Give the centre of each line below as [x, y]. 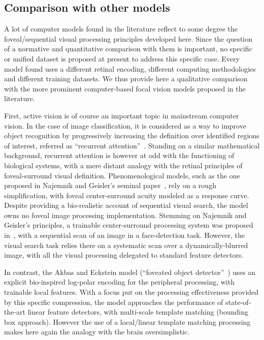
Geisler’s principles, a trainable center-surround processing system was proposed [129, 225]
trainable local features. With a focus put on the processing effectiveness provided [131, 292]
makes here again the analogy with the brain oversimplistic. [97, 332]
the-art [15, 312]
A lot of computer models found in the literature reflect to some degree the [121, 29]
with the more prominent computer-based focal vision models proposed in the [125, 88]
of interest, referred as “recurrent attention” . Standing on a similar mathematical [132, 145]
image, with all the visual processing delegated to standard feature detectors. [124, 255]
